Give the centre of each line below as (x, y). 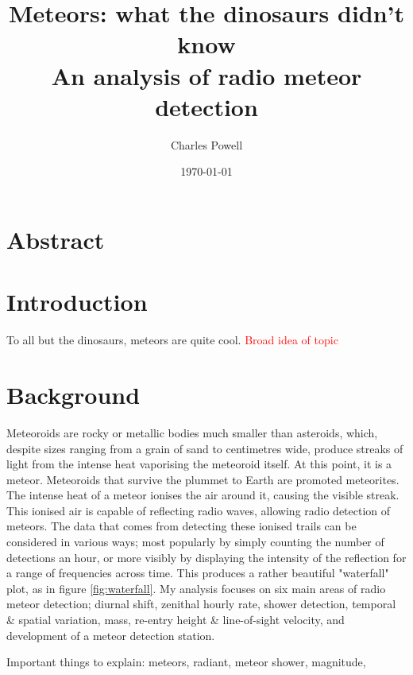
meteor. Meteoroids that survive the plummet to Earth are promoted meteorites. (203, 479)
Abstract (56, 239)
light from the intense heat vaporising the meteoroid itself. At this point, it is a (199, 464)
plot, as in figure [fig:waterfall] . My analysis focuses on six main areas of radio (196, 588)
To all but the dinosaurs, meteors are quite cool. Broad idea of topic (172, 340)
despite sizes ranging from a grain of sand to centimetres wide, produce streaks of (205, 448)
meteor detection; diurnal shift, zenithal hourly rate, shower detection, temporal (201, 604)
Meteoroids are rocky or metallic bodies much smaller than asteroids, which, (192, 432)
